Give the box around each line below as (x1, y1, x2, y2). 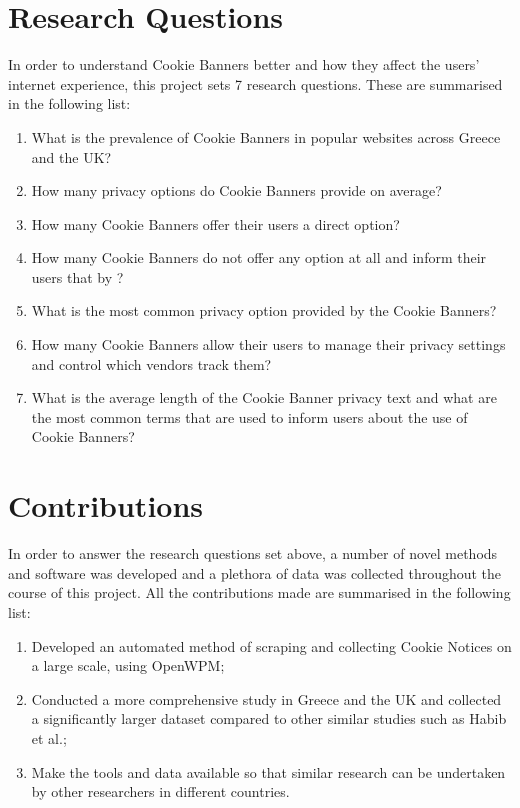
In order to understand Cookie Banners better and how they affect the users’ (8, 54, 480, 75)
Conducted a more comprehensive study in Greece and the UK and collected (31, 688, 502, 709)
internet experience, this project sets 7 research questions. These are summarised (8, 73, 503, 94)
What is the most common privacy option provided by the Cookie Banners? (31, 300, 497, 321)
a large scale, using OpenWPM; (31, 655, 225, 676)
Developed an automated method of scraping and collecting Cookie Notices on (31, 635, 512, 656)
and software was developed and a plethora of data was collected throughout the (8, 562, 502, 583)
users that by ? (31, 266, 124, 287)
